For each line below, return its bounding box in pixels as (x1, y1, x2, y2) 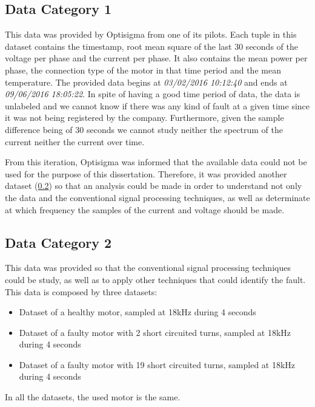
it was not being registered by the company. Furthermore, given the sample (5, 111, 284, 124)
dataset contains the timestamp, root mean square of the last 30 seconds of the (5, 39, 298, 52)
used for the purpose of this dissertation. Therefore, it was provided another (5, 167, 287, 180)
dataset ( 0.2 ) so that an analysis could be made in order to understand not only (5, 179, 302, 192)
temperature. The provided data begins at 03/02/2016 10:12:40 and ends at (5, 75, 288, 88)
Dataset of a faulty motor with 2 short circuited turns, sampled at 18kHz (19, 326, 291, 338)
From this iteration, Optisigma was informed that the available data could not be (5, 156, 307, 168)
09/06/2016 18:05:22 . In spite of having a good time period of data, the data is (5, 87, 300, 100)
